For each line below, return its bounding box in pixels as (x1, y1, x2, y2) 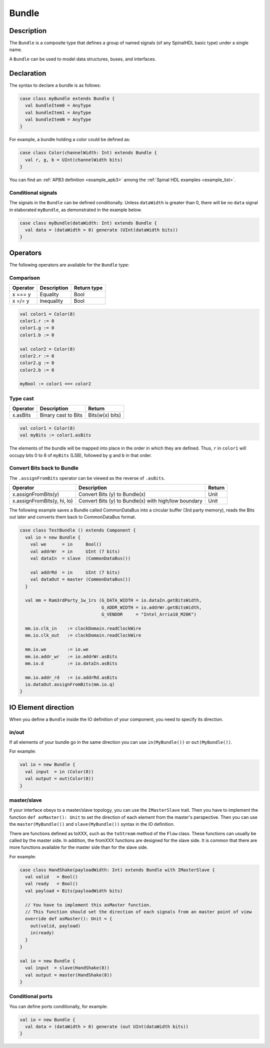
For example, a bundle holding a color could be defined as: (9, 137, 130, 143)
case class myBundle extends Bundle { (19, 96, 115, 101)
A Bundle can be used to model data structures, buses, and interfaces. (9, 56, 156, 62)
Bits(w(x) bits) (88, 412, 121, 419)
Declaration (9, 69, 46, 78)
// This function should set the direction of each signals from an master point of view (25, 909, 252, 915)
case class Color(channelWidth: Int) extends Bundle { (19, 150, 157, 156)
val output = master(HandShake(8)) (25, 972, 112, 978)
